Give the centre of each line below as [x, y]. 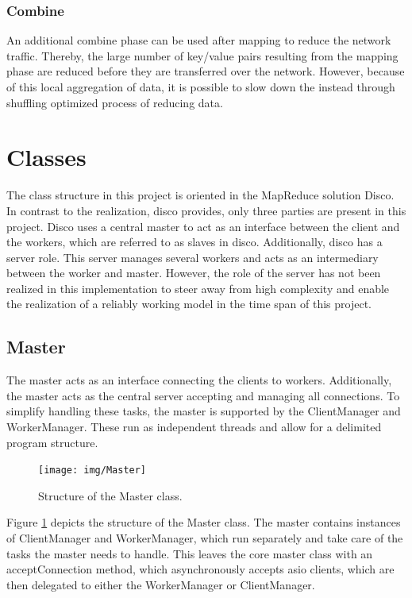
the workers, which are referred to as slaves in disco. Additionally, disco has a [194, 242]
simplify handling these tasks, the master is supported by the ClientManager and [204, 411]
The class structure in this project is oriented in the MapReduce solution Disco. [200, 195]
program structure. [52, 442]
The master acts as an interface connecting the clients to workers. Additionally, [199, 380]
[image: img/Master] [92, 471]
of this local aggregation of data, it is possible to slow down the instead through [201, 87]
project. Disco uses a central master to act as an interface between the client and [203, 226]
